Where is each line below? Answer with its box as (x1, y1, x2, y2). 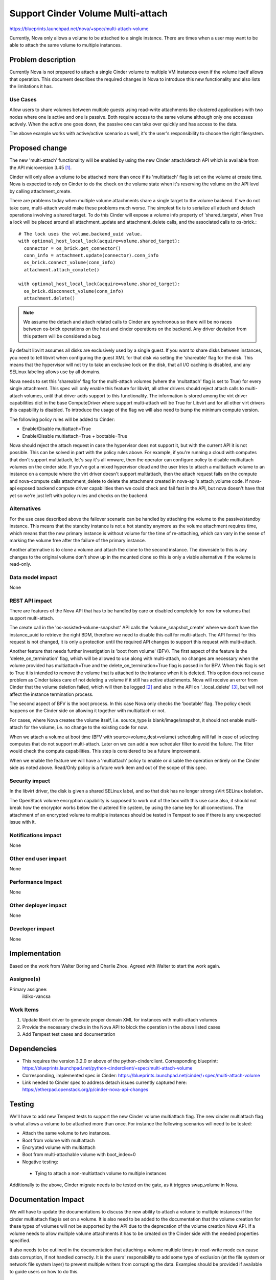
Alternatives (9, 505, 41, 512)
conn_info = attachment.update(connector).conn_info (24, 252, 159, 258)
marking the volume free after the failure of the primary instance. (9, 537, 146, 543)
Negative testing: (22, 1159, 58, 1165)
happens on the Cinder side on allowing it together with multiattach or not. (9, 708, 166, 714)
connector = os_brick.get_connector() (24, 245, 121, 251)
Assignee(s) (9, 975, 41, 983)
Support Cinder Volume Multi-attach (9, 8, 168, 19)
